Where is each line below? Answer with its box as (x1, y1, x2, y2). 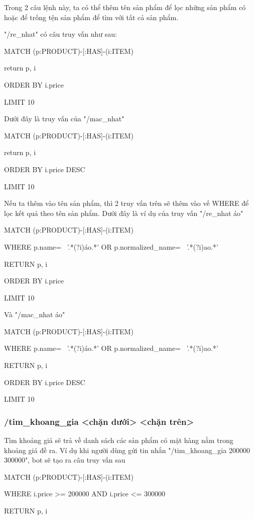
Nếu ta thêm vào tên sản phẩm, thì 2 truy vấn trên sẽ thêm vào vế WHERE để (4, 198, 249, 208)
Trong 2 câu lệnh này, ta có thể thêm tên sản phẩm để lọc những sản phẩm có (4, 2, 246, 12)
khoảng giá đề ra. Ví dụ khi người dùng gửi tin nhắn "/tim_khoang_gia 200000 (4, 444, 250, 455)
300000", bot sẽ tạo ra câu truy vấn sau (4, 455, 125, 465)
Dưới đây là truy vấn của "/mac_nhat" (4, 113, 124, 124)
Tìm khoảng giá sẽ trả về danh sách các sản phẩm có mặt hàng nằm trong (4, 435, 233, 446)
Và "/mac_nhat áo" (4, 309, 65, 320)
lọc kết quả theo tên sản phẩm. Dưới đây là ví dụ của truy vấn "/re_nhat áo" (4, 207, 243, 218)
